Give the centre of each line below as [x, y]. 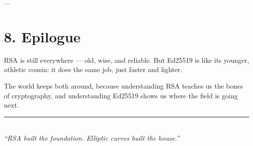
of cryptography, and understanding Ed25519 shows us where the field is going [121, 95]
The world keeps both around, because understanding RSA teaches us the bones [124, 85]
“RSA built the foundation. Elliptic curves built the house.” [92, 138]
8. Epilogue [42, 36]
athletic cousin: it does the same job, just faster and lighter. [93, 69]
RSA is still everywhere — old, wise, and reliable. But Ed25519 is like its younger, [126, 60]
